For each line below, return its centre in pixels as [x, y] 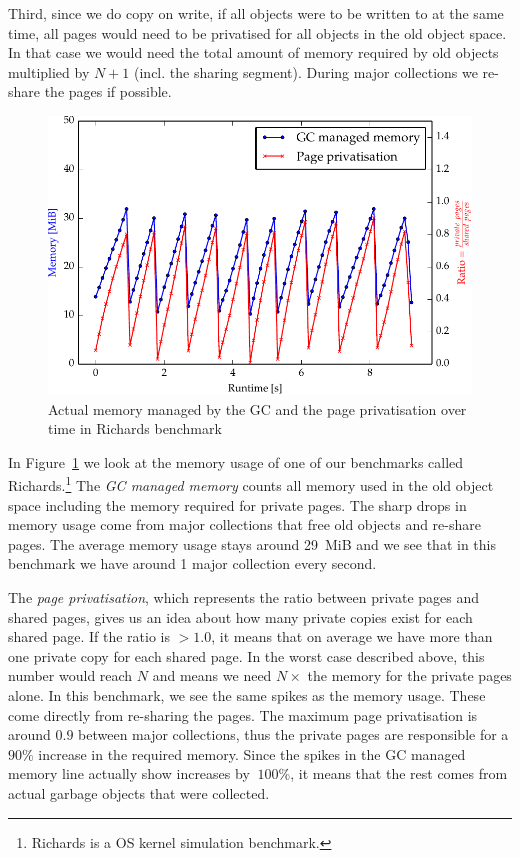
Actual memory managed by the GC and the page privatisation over [257, 408]
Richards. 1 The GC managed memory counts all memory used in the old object [251, 484]
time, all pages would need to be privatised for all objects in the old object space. [257, 32]
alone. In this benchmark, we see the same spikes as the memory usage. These [247, 695]
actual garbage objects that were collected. [139, 793]
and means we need [212, 675]
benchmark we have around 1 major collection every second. [192, 563]
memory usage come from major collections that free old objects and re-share [244, 524]
